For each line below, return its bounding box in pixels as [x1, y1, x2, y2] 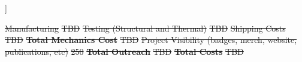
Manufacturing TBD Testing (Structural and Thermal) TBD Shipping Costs [5, 21, 286, 34]
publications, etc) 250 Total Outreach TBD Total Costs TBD [5, 45, 244, 57]
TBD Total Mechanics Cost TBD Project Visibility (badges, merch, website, [5, 33, 297, 46]
